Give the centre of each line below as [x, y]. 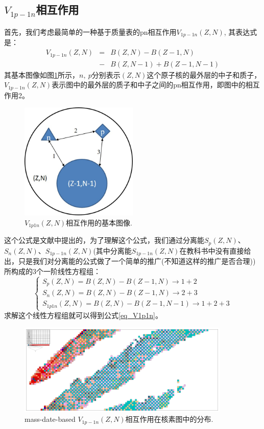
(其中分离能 [112, 250]
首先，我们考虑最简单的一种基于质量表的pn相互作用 [90, 31]
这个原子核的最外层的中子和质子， [204, 74]
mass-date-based [50, 419]
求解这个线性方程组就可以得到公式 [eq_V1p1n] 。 [83, 315]
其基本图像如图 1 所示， [42, 74]
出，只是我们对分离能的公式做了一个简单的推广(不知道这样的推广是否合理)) [130, 261]
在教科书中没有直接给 [215, 250]
